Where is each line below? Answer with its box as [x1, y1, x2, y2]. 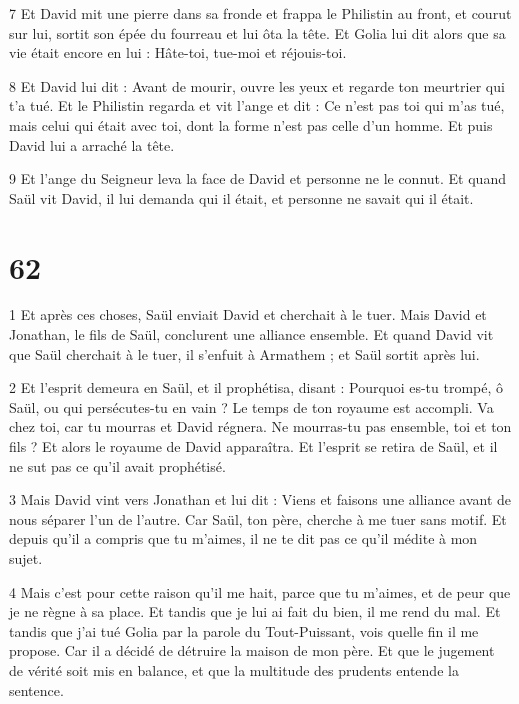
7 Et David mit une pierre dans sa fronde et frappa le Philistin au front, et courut [9, 3, 512, 23]
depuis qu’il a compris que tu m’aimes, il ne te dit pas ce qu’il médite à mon [9, 528, 478, 549]
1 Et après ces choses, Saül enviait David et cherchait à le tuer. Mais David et [9, 304, 487, 325]
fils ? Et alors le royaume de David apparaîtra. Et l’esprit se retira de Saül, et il [9, 436, 498, 457]
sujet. [9, 548, 43, 568]
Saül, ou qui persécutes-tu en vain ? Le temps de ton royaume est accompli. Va [9, 396, 494, 417]
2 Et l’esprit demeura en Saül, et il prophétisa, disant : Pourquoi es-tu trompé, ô [9, 377, 504, 398]
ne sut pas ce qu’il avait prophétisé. [9, 455, 226, 476]
